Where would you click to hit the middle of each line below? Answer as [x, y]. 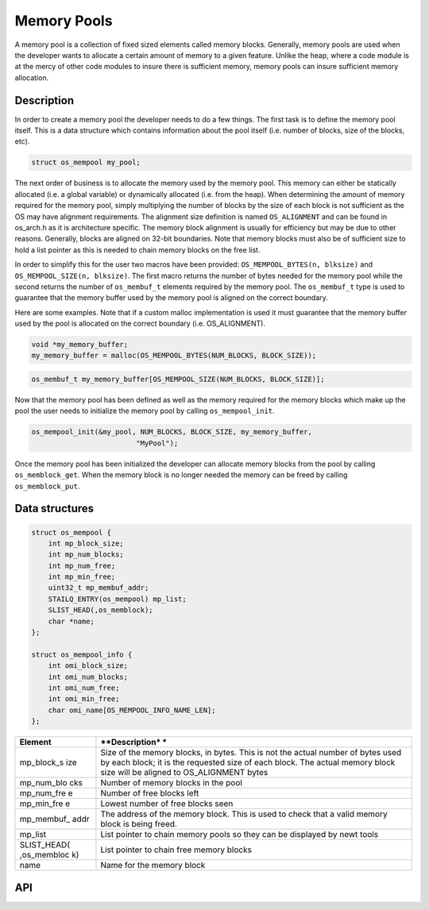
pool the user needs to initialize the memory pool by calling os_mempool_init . [145, 411]
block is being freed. [139, 824]
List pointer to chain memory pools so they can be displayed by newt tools [240, 835]
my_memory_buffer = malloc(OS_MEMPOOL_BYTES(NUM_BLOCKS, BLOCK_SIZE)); [174, 356]
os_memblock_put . [47, 486]
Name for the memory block [153, 866]
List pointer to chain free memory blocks [176, 850]
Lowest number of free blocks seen [167, 804]
